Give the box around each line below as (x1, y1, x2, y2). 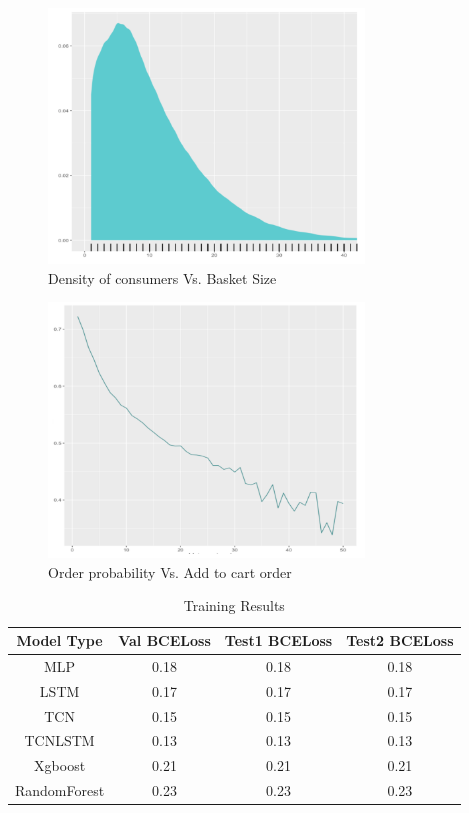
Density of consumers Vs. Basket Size (48, 267, 277, 288)
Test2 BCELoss (346, 630, 454, 650)
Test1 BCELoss (224, 630, 333, 650)
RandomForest (15, 780, 105, 801)
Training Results (183, 595, 285, 616)
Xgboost (34, 755, 86, 776)
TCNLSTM (24, 730, 95, 751)
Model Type (16, 630, 103, 650)
